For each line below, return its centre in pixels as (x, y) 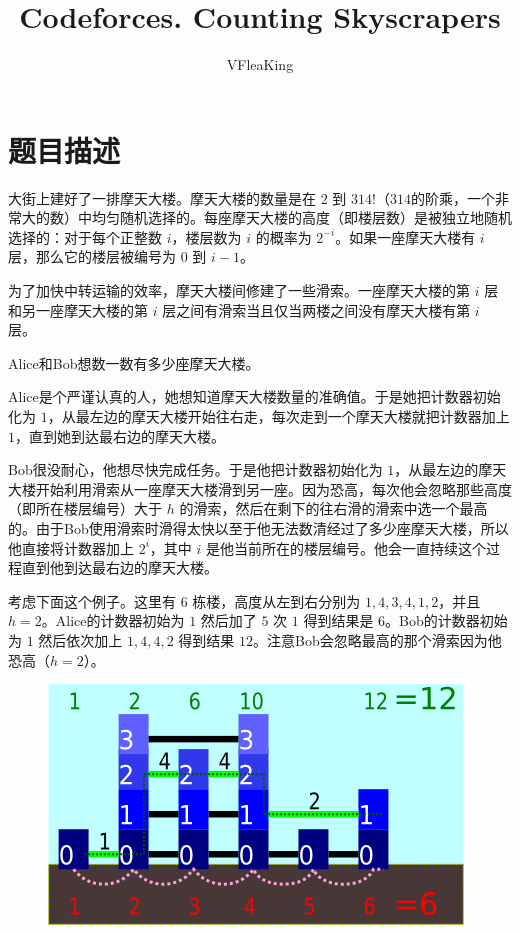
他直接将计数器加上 (71, 547)
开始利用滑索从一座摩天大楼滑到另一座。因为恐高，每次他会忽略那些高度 (273, 488)
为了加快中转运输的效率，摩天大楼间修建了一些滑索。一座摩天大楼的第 (239, 290)
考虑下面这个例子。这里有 (92, 600)
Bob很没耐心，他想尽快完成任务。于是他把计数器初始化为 (195, 469)
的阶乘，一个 (452, 197)
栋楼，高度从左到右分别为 (276, 600)
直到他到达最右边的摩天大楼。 (119, 567)
